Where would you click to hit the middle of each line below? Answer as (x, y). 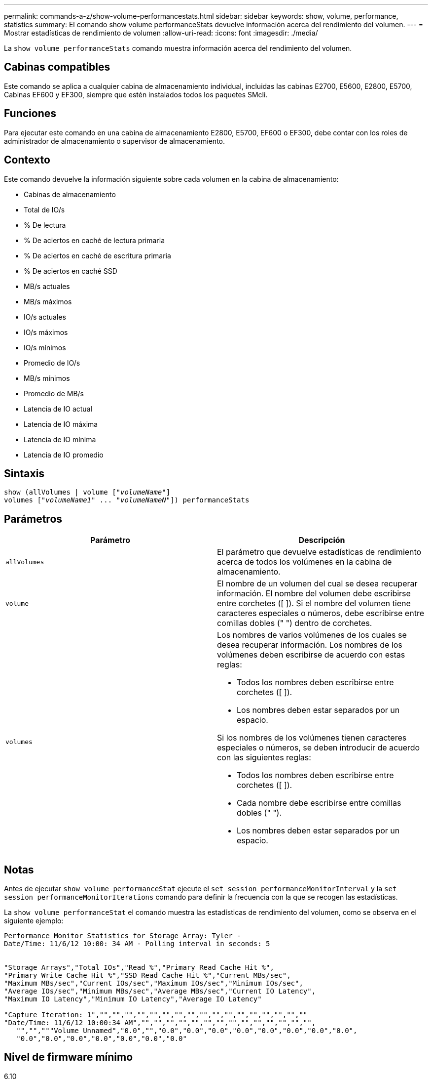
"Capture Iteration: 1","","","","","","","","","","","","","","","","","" (156, 1015)
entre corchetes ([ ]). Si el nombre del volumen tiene (314, 603)
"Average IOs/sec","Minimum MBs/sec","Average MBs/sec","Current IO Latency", (160, 991)
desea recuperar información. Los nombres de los (310, 645)
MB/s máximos (48, 301)
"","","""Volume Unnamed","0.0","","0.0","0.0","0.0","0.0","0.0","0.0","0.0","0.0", (187, 1031)
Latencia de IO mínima (60, 439)
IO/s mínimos (45, 347)
